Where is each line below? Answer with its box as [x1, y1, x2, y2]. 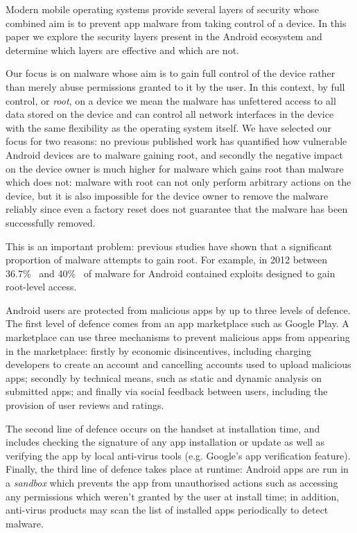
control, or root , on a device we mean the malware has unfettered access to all [6, 93, 336, 107]
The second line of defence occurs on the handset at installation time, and [6, 421, 320, 435]
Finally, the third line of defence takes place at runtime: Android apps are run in [6, 462, 349, 476]
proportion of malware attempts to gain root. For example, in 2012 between [6, 252, 328, 267]
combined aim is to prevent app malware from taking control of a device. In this [6, 15, 347, 30]
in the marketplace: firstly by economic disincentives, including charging [6, 343, 311, 358]
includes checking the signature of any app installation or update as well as [6, 435, 325, 449]
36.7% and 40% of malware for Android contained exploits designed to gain [6, 265, 336, 280]
